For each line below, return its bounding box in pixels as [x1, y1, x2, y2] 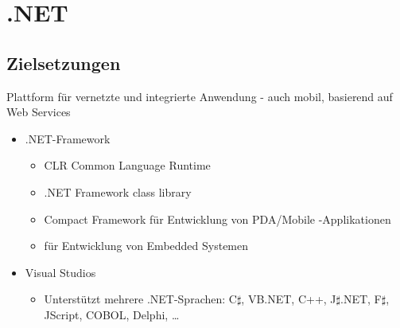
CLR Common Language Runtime [44, 157, 211, 174]
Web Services [6, 103, 71, 120]
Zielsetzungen [6, 50, 121, 75]
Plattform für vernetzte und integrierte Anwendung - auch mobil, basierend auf [6, 88, 393, 104]
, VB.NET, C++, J [241, 291, 336, 307]
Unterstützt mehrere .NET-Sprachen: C [44, 291, 237, 307]
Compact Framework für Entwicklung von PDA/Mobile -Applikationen [44, 210, 391, 227]
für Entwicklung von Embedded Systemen [44, 237, 249, 254]
